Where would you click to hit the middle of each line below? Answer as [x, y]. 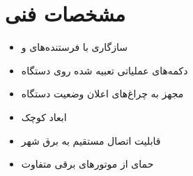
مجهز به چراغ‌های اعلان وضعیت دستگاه [102, 94]
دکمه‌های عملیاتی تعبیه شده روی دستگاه [105, 70]
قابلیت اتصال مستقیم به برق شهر [91, 140]
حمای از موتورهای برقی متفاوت [87, 164]
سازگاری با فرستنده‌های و [74, 47]
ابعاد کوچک [44, 117]
